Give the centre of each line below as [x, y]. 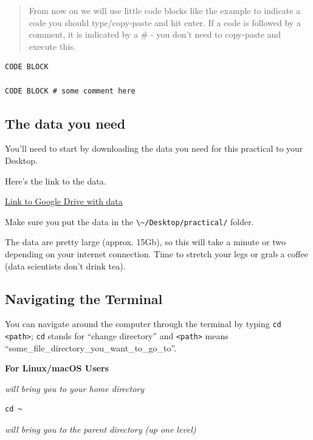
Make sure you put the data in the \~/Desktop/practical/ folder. [129, 221]
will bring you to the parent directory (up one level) [101, 429]
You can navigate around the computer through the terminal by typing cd [143, 324]
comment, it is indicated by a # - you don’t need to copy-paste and [155, 34]
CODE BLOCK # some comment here [70, 91]
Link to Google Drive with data [64, 201]
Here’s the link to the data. [56, 181]
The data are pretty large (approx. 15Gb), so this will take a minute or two [146, 242]
